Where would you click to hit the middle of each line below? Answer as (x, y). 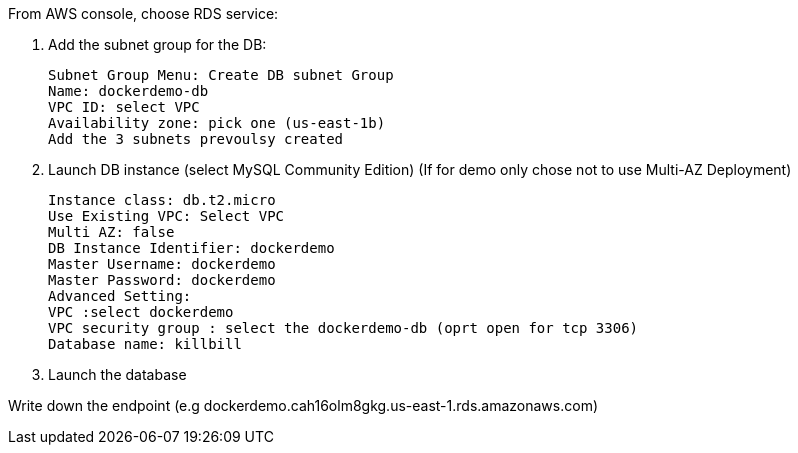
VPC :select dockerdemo (141, 312)
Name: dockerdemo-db (128, 91)
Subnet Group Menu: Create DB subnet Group (221, 75)
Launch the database (117, 374)
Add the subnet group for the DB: (157, 44)
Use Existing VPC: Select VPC (166, 216)
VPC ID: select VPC (124, 107)
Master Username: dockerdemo (162, 264)
